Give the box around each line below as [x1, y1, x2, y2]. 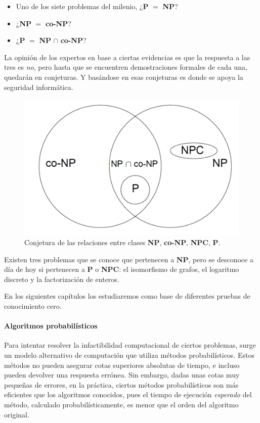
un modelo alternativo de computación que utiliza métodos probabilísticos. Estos [4, 350, 254, 360]
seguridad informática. [4, 81, 73, 92]
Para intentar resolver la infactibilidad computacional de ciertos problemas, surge [4, 340, 256, 350]
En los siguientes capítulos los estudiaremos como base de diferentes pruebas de [4, 291, 250, 301]
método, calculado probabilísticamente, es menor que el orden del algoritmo [4, 399, 239, 410]
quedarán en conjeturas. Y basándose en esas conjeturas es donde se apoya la [4, 71, 243, 82]
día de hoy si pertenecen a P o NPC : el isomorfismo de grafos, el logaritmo [4, 264, 239, 274]
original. [4, 409, 29, 419]
